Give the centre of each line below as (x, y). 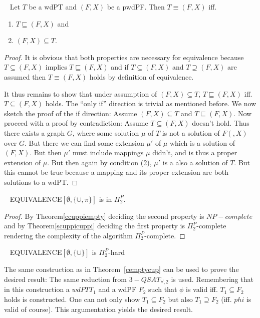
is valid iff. (202, 289)
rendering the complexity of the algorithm (68, 235)
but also (180, 299)
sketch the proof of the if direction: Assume (71, 113)
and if (120, 67)
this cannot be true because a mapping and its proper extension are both (116, 172)
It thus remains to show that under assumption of (81, 93)
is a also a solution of (195, 162)
